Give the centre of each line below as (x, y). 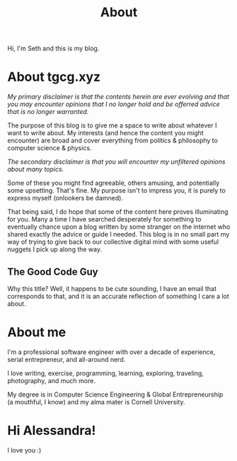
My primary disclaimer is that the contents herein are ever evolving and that (118, 97)
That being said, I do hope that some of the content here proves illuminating (118, 212)
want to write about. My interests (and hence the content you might (105, 133)
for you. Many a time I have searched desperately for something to (104, 220)
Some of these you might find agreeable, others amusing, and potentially (114, 183)
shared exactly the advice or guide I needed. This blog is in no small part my (118, 234)
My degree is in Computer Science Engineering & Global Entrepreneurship (115, 394)
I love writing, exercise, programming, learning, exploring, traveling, (105, 373)
